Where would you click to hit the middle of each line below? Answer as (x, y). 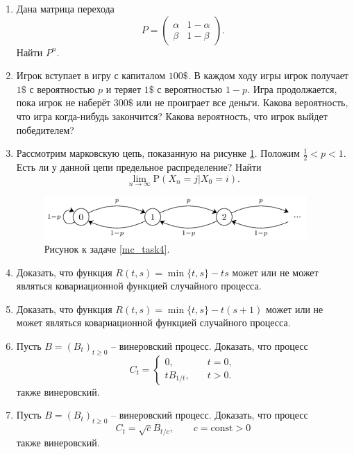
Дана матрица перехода (65, 8)
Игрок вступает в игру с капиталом (91, 75)
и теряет (124, 89)
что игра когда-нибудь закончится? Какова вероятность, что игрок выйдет (172, 116)
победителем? (45, 129)
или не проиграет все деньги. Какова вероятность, (242, 102)
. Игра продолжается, (292, 89)
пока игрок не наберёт (64, 102)
